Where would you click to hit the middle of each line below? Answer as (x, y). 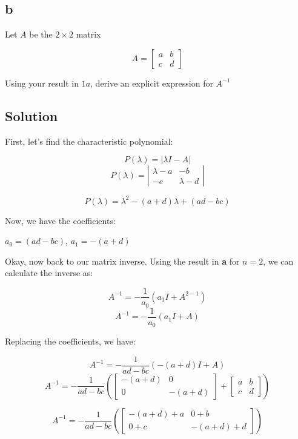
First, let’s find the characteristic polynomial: (89, 141)
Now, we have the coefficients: (60, 220)
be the (41, 34)
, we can (278, 261)
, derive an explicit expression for (152, 83)
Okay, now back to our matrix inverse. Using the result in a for (122, 261)
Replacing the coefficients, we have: (70, 341)
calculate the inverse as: (49, 273)
